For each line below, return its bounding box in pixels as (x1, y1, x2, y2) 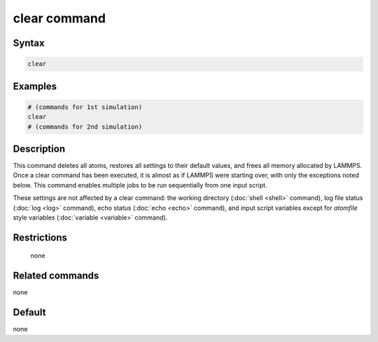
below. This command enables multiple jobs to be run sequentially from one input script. (13, 180, 267, 189)
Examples (13, 80, 57, 92)
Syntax (13, 37, 45, 49)
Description (13, 143, 66, 155)
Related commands (13, 270, 99, 282)
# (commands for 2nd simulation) (27, 122, 143, 131)
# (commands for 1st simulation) (27, 103, 143, 111)
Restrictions (13, 231, 68, 243)
